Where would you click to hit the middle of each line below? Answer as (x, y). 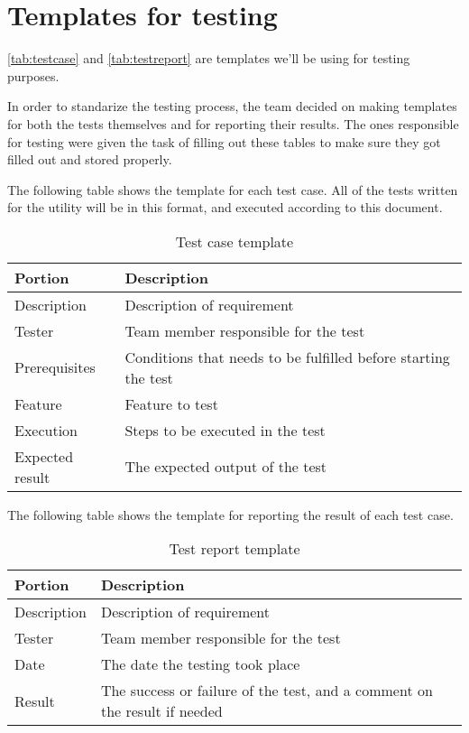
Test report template (234, 549)
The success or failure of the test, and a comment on (267, 691)
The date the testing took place (200, 664)
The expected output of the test (226, 467)
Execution (46, 430)
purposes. (33, 75)
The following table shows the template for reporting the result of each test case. (230, 514)
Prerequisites (55, 367)
